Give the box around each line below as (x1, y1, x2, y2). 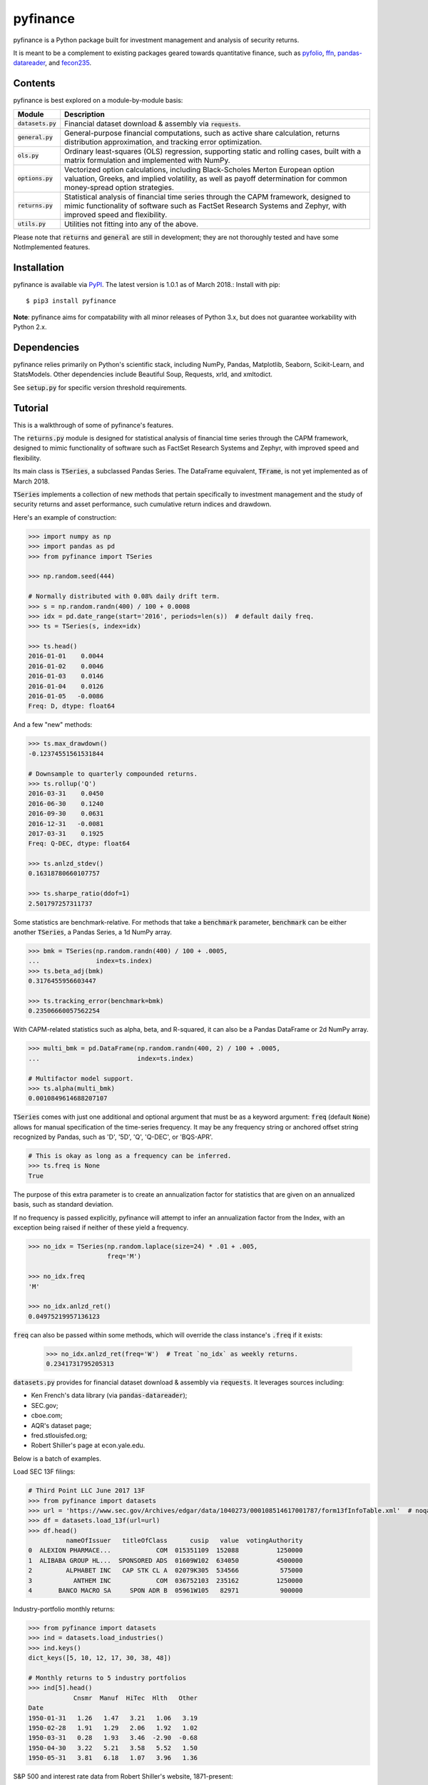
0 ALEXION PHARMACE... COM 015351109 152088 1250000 (28, 1547, 303, 1554)
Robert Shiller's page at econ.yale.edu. (31, 1441, 146, 1449)
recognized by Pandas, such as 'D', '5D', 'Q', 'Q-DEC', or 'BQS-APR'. (13, 1132, 213, 1142)
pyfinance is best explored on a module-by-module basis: (13, 96, 183, 105)
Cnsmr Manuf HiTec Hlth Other (73, 1694, 198, 1702)
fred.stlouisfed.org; (31, 1431, 88, 1439)
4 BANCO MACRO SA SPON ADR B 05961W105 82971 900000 (28, 1587, 303, 1595)
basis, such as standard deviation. (13, 1200, 114, 1209)
